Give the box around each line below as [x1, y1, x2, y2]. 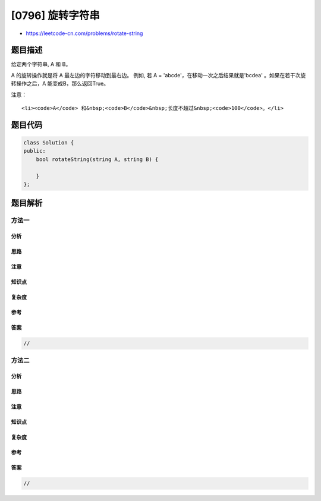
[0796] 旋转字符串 [11, 9, 100, 22]
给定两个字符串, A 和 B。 [11, 61, 71, 68]
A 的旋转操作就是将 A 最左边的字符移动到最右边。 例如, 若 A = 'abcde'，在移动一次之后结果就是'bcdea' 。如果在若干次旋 [11, 71, 306, 78]
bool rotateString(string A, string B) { [36, 156, 159, 163]
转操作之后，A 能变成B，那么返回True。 [11, 80, 109, 87]
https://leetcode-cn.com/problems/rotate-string [26, 30, 143, 37]
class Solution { [23, 140, 74, 146]
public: [23, 147, 46, 155]
